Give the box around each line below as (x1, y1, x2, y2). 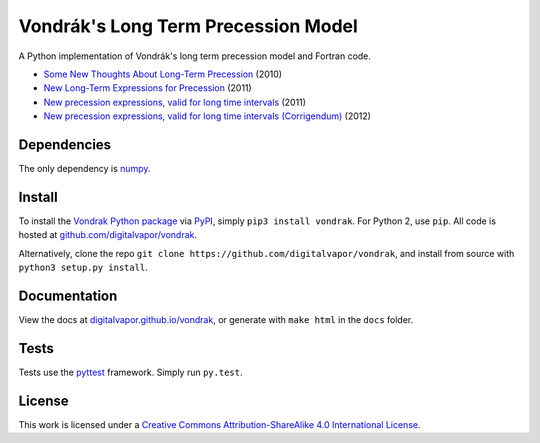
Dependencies (18, 136, 112, 153)
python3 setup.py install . (18, 261, 149, 274)
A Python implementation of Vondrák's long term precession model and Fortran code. (18, 50, 372, 62)
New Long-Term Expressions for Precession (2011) (43, 82, 252, 94)
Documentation (18, 287, 118, 304)
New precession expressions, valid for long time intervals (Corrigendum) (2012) (43, 110, 372, 122)
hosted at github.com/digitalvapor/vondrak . (18, 229, 198, 241)
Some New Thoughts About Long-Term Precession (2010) (43, 68, 283, 80)
